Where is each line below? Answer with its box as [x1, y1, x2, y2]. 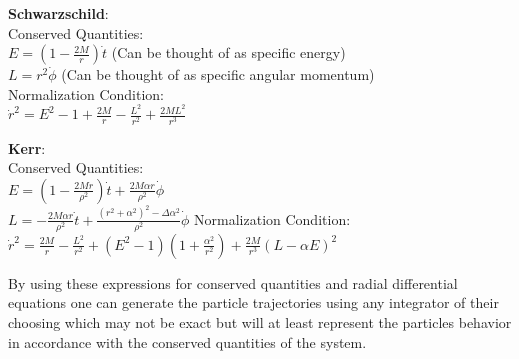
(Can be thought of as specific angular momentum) [61, 64, 375, 85]
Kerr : [8, 137, 46, 158]
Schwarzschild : [8, 3, 109, 23]
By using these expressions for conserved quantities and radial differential [8, 272, 458, 293]
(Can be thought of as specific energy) [111, 42, 346, 63]
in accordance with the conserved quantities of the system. [8, 331, 367, 352]
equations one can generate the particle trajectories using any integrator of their [8, 292, 499, 313]
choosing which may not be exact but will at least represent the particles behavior [8, 311, 512, 332]
